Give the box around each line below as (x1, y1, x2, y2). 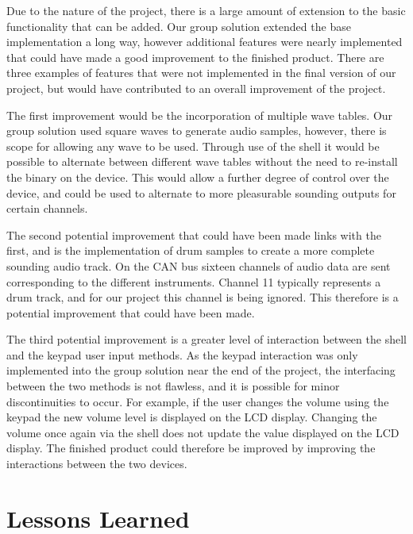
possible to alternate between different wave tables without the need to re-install (6, 153, 398, 170)
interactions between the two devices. (6, 455, 187, 472)
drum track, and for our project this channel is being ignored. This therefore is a (6, 289, 399, 305)
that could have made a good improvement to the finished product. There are (6, 48, 384, 65)
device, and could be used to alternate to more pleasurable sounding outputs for (6, 184, 396, 201)
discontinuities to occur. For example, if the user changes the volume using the (6, 393, 389, 409)
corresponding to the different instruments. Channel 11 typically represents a (6, 273, 381, 290)
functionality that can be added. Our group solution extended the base (6, 17, 351, 34)
